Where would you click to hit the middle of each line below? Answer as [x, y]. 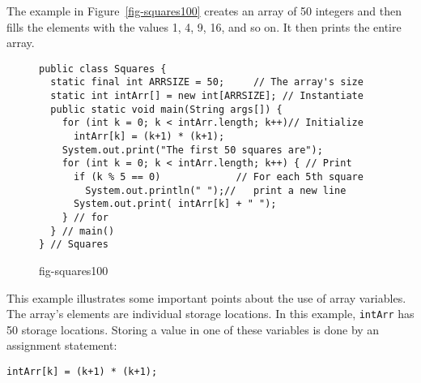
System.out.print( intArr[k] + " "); [175, 204]
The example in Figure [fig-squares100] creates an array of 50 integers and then [204, 11]
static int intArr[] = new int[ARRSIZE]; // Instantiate [207, 96]
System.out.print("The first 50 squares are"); [192, 150]
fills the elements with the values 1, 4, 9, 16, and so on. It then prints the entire [204, 26]
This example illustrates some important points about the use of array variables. [206, 297]
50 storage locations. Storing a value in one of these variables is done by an [193, 329]
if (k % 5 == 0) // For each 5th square [218, 177]
